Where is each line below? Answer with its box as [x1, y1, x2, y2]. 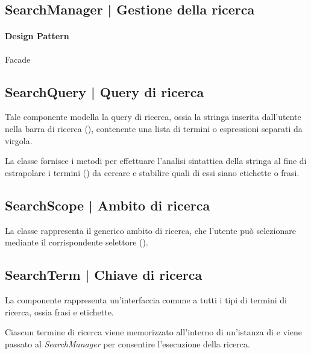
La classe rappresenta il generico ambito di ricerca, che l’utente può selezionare [5, 224, 296, 236]
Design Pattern [5, 30, 69, 42]
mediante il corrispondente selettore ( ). [5, 236, 148, 248]
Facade [5, 52, 31, 65]
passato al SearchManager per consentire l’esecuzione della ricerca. [5, 337, 250, 350]
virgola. [5, 134, 33, 147]
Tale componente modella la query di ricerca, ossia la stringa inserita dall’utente [5, 110, 301, 123]
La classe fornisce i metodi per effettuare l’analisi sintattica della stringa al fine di [5, 154, 307, 167]
